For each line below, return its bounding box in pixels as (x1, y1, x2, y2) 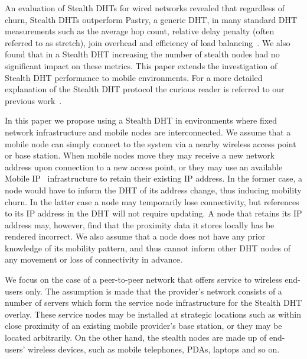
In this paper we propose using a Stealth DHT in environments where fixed (5, 114, 277, 127)
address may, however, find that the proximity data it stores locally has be (5, 218, 275, 231)
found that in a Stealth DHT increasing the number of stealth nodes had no (5, 48, 280, 60)
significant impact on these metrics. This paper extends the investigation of (5, 59, 277, 72)
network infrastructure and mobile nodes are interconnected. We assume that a (5, 125, 291, 138)
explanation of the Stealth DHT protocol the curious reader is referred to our (5, 83, 285, 95)
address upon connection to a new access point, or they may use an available (5, 160, 283, 173)
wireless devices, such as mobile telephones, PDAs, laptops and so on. (28, 342, 280, 355)
